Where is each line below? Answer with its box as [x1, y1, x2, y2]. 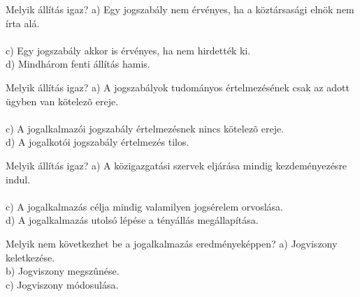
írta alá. [6, 15, 40, 30]
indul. [6, 172, 31, 186]
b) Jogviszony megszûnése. [6, 264, 120, 278]
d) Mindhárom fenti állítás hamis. [6, 56, 150, 71]
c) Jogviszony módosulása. [6, 277, 119, 291]
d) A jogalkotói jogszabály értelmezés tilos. [6, 135, 189, 149]
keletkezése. [6, 250, 55, 264]
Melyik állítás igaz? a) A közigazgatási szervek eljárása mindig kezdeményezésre [6, 158, 347, 172]
